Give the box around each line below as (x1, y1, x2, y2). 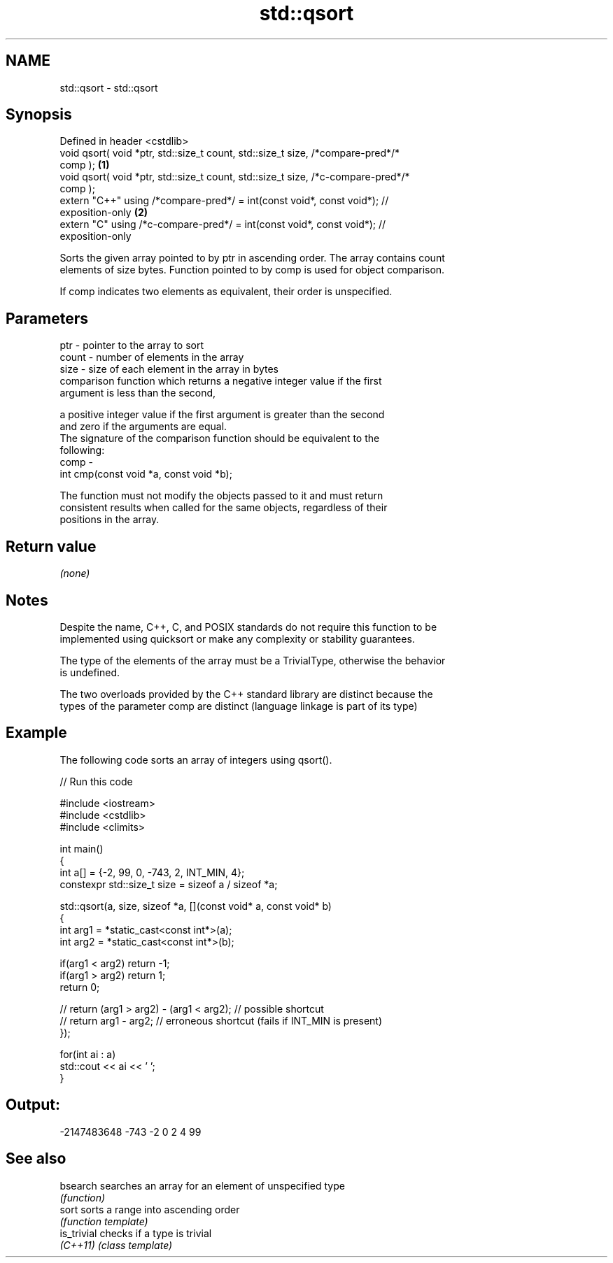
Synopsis (6, 106, 72, 124)
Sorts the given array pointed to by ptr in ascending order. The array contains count (59, 252, 445, 264)
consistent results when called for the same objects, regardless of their (59, 501, 388, 514)
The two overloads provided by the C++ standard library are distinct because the (59, 687, 433, 700)
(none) (59, 567, 90, 580)
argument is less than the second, (59, 387, 216, 399)
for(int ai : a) (59, 1048, 116, 1060)
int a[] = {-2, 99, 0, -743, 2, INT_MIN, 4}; (59, 866, 245, 878)
